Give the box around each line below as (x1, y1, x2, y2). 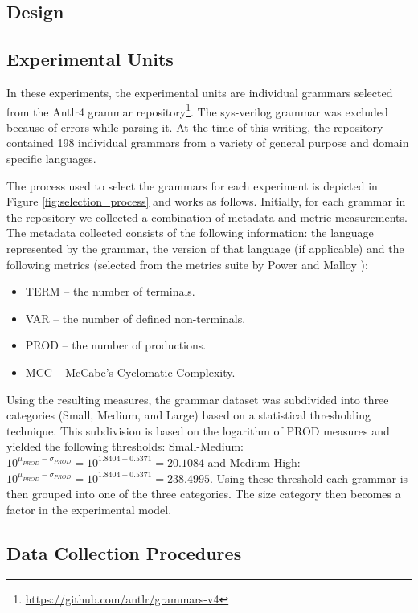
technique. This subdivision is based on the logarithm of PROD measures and (6, 422, 390, 439)
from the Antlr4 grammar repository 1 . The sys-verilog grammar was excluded (6, 100, 388, 120)
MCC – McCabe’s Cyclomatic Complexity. (25, 363, 236, 380)
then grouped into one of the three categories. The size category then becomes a (6, 485, 401, 502)
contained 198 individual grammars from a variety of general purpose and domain (6, 134, 409, 151)
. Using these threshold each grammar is (209, 469, 408, 486)
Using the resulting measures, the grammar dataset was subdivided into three (6, 390, 389, 407)
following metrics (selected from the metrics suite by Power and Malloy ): (6, 255, 368, 272)
